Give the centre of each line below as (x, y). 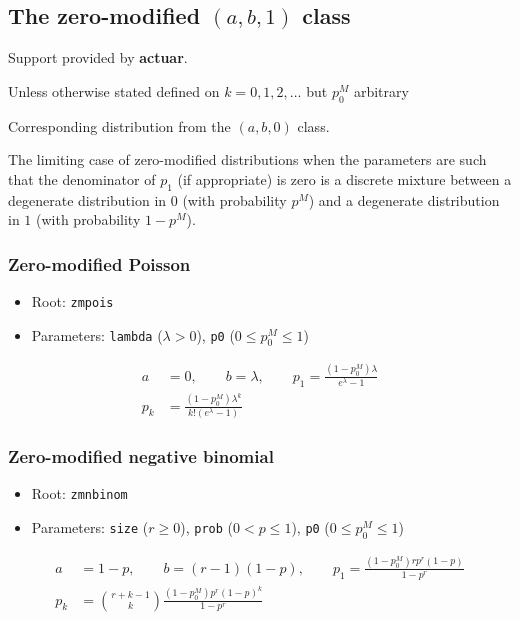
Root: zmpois (72, 300)
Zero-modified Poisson (99, 263)
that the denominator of (82, 178)
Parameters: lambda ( (97, 334)
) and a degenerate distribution (404, 199)
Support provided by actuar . (98, 57)
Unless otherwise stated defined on (114, 90)
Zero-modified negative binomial (141, 455)
